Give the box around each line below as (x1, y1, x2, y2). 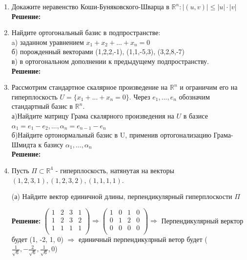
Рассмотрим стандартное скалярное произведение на (11, 82, 168, 92)
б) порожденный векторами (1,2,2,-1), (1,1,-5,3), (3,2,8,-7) (11, 46, 185, 57)
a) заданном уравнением (11, 37, 84, 47)
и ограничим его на (180, 82, 238, 92)
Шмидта (11, 139, 36, 149)
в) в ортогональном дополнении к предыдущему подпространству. (11, 56, 209, 66)
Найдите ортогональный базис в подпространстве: (11, 27, 161, 38)
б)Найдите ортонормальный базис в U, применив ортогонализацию (11, 130, 211, 140)
